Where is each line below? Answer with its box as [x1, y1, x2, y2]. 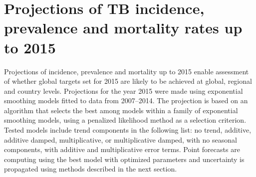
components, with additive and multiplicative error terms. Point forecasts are [4, 144, 240, 155]
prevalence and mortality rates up [4, 17, 243, 38]
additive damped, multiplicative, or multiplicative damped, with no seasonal [4, 134, 237, 145]
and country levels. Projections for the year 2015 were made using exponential [4, 85, 243, 96]
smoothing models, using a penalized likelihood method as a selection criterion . [4, 115, 247, 125]
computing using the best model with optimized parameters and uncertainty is [4, 154, 245, 164]
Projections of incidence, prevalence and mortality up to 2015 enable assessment [4, 66, 249, 76]
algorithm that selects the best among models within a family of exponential [4, 105, 238, 115]
